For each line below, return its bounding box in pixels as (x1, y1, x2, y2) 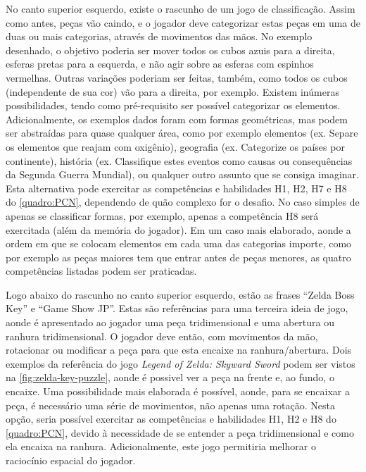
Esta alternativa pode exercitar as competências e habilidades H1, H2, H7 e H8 (6, 180, 347, 195)
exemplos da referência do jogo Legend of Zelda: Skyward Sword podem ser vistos (6, 356, 355, 371)
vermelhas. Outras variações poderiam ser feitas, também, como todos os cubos (6, 70, 348, 85)
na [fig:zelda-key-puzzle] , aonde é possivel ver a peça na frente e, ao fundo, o (6, 370, 334, 385)
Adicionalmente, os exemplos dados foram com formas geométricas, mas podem (6, 111, 348, 126)
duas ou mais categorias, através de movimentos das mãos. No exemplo (6, 29, 313, 44)
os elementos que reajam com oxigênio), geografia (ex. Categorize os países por (6, 139, 345, 154)
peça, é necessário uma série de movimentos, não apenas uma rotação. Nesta (6, 397, 335, 412)
